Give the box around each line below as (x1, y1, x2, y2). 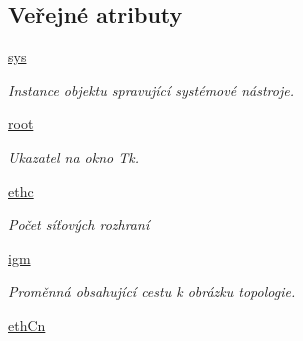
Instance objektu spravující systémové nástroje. (8, 79, 294, 100)
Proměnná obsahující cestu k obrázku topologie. (8, 281, 296, 302)
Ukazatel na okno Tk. (8, 146, 139, 167)
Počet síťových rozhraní (8, 214, 150, 235)
